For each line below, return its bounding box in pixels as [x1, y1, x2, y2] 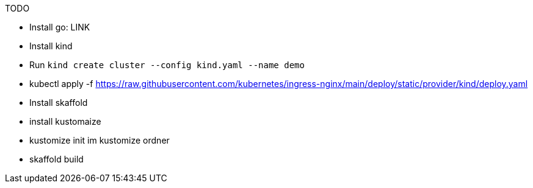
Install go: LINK [29, 22, 90, 32]
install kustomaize [29, 116, 101, 127]
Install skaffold [29, 97, 88, 108]
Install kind [29, 41, 73, 51]
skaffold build [29, 154, 84, 164]
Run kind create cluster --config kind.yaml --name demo [29, 60, 305, 70]
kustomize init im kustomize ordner [29, 135, 170, 145]
